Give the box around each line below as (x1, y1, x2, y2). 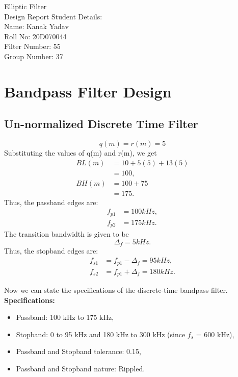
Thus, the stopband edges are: (4, 245, 98, 256)
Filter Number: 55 (4, 41, 61, 52)
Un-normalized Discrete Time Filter (4, 116, 198, 132)
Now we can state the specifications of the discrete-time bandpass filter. (4, 285, 228, 295)
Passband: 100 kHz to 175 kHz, (16, 312, 114, 322)
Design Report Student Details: (4, 11, 102, 21)
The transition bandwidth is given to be (4, 229, 129, 239)
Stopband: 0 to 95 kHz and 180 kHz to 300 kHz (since (16, 329, 186, 339)
